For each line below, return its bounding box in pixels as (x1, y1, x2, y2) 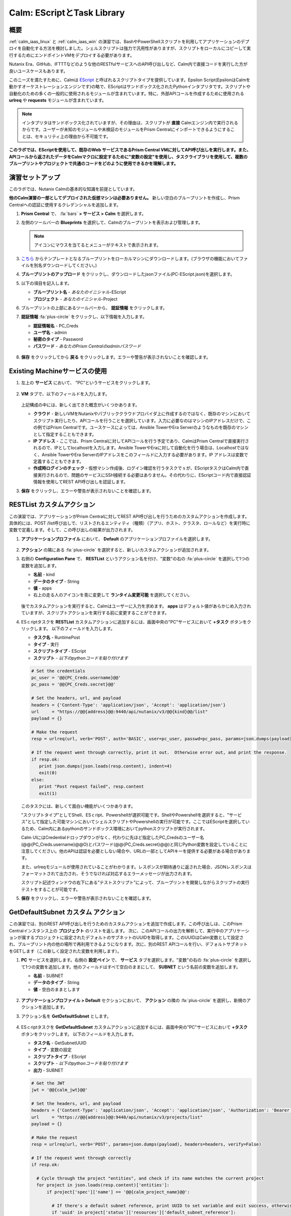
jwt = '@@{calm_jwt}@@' (31, 1087, 88, 1092)
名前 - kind (33, 572, 55, 577)
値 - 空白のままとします (33, 986, 81, 992)
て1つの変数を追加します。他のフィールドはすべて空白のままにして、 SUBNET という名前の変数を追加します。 (21, 964, 241, 970)
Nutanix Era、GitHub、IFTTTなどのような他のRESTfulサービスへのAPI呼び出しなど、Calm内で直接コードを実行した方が (9, 61, 248, 67)
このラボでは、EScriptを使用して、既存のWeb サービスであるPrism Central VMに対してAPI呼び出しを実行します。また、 (9, 147, 251, 153)
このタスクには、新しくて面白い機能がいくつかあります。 (21, 803, 136, 809)
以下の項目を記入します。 (21, 280, 72, 286)
